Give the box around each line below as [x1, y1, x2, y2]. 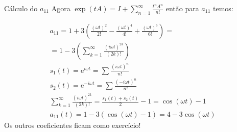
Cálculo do [4, 3, 38, 13]
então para [165, 3, 199, 13]
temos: [212, 3, 233, 13]
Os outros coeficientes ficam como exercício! [4, 119, 141, 130]
